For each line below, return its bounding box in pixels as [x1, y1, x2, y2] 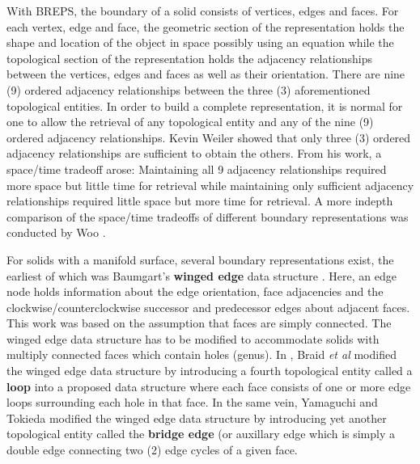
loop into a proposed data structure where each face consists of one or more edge [6, 378, 411, 394]
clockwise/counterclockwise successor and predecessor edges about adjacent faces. [6, 298, 410, 315]
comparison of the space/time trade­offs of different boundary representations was [6, 208, 409, 225]
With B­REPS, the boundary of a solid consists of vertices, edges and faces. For [6, 2, 399, 19]
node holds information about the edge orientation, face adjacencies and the [6, 283, 384, 300]
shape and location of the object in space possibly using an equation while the [6, 34, 394, 51]
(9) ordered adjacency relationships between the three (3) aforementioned [6, 81, 371, 98]
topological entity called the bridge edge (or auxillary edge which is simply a [6, 425, 395, 442]
